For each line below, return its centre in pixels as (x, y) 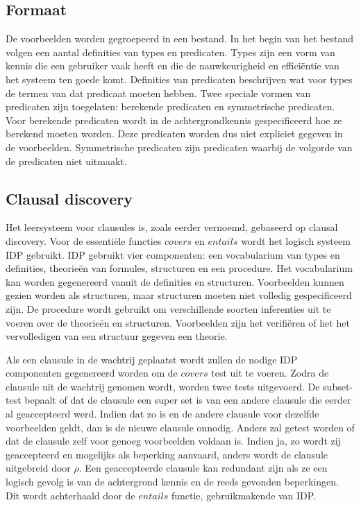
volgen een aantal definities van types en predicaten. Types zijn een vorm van (170, 52)
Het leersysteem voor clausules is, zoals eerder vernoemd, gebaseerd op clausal (172, 227)
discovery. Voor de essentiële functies (84, 240)
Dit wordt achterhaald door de (70, 495)
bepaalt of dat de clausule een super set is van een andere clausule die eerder (188, 400)
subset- (338, 386)
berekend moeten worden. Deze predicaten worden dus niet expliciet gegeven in (174, 134)
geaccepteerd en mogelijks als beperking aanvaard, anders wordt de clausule (167, 454)
